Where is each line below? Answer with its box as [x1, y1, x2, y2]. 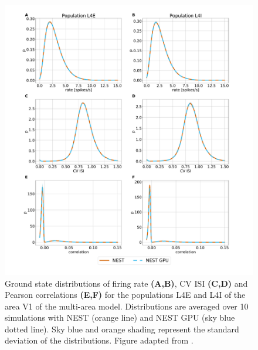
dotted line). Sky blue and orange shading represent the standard [5, 322, 239, 335]
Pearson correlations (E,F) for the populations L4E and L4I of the [5, 288, 246, 301]
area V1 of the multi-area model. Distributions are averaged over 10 [5, 300, 249, 312]
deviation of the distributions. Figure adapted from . [5, 334, 193, 346]
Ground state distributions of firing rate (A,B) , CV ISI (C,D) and [5, 277, 248, 289]
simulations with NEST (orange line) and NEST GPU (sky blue [5, 311, 235, 324]
